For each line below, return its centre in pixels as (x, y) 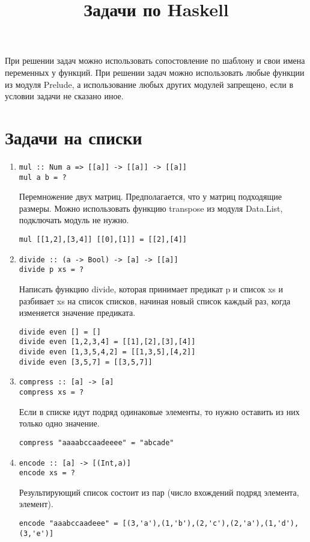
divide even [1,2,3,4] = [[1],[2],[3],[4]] (107, 342)
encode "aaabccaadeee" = (68, 523)
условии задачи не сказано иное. (64, 96)
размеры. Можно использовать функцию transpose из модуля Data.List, (151, 208)
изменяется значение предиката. (77, 313)
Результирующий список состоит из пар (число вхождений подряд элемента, (159, 492)
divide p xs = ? (51, 270)
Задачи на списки (74, 137)
